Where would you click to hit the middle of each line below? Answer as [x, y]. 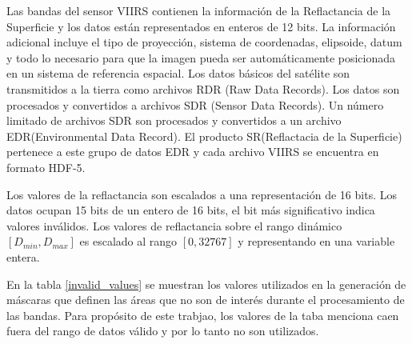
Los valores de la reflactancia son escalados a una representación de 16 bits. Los [202, 194]
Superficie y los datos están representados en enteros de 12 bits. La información [201, 26]
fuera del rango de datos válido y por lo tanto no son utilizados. [163, 331]
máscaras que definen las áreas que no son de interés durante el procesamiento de [206, 300]
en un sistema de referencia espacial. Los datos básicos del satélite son [178, 73]
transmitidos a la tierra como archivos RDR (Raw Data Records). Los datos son [203, 88]
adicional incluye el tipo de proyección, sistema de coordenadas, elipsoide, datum [204, 42]
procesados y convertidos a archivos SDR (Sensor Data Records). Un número [195, 104]
